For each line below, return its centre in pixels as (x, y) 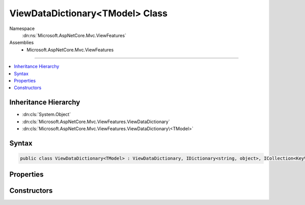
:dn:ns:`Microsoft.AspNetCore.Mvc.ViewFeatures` (74, 35)
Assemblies (22, 43)
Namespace (22, 28)
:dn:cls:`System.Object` (47, 114)
